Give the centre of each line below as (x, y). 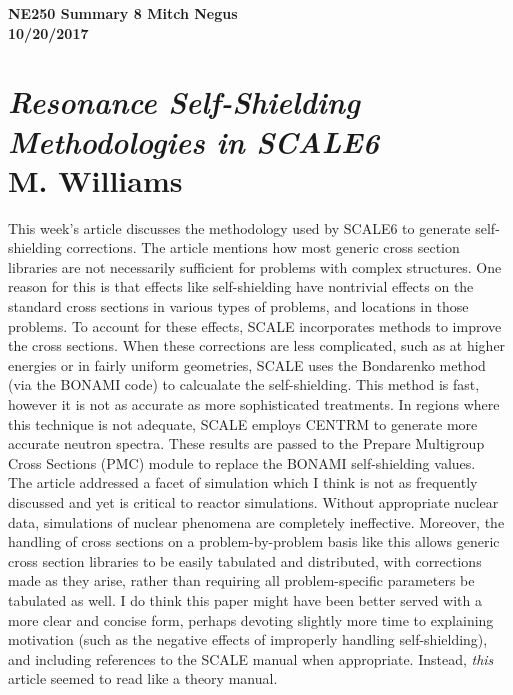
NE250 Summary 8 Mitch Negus (123, 13)
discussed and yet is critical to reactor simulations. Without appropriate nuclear (253, 502)
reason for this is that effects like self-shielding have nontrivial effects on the (241, 286)
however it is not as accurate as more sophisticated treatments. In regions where (254, 404)
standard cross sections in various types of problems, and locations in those (238, 306)
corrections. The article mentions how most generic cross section (263, 247)
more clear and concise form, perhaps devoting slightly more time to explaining (251, 619)
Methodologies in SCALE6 (194, 141)
